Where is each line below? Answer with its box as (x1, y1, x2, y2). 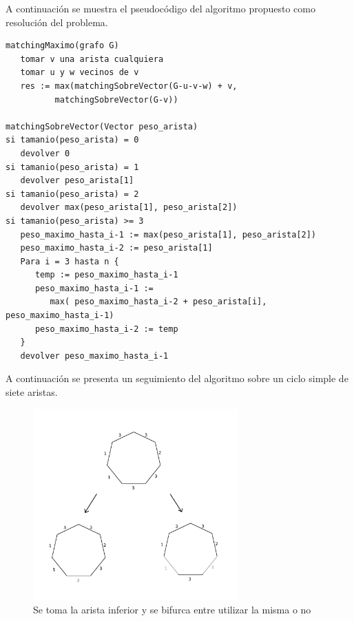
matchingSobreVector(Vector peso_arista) (6, 121, 198, 131)
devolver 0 (20, 148, 70, 158)
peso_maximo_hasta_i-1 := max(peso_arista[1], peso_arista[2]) (20, 229, 317, 240)
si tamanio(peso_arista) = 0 (6, 135, 139, 145)
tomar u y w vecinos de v (20, 67, 139, 78)
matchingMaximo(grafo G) (6, 41, 119, 51)
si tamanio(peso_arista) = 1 (6, 162, 139, 172)
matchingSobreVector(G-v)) (54, 94, 178, 105)
